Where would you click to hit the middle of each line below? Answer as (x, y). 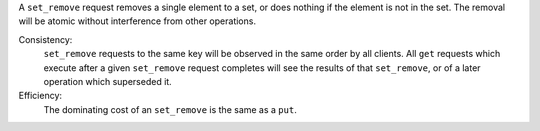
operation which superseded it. (107, 81)
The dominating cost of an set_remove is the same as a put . (170, 109)
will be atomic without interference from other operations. (137, 21)
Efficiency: (40, 96)
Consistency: (45, 39)
